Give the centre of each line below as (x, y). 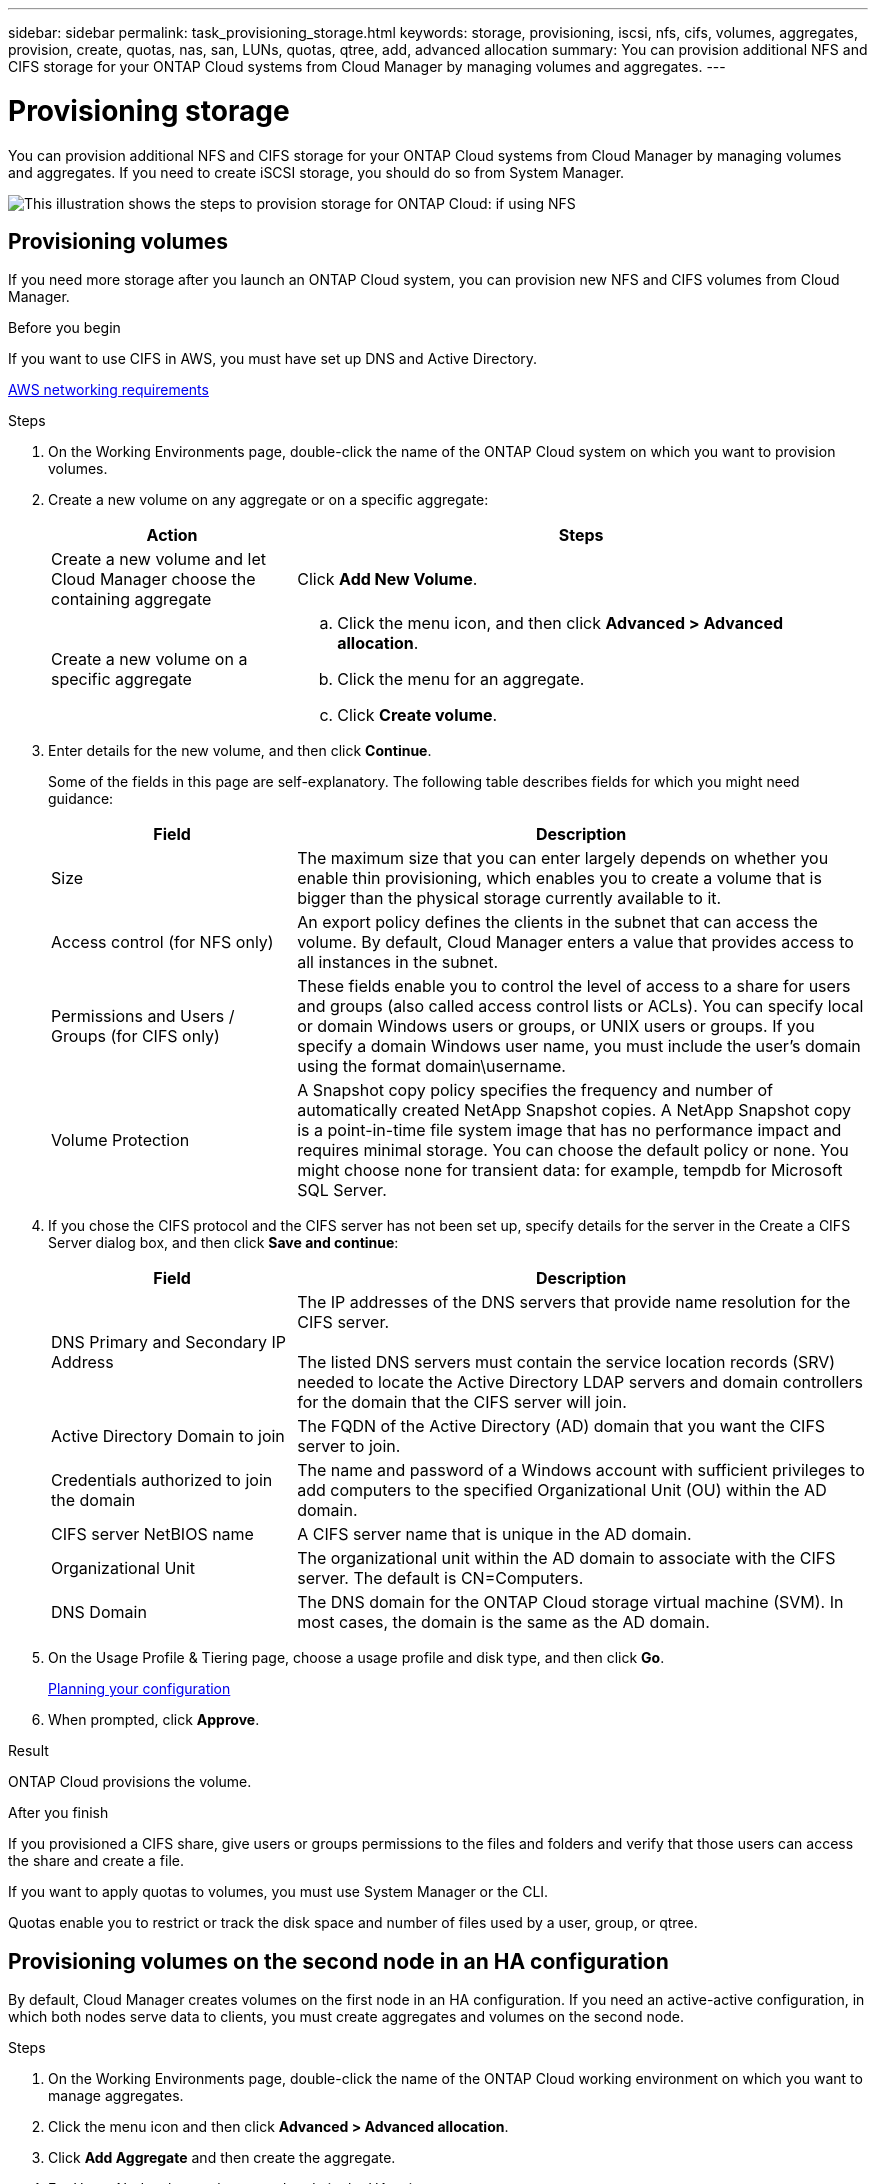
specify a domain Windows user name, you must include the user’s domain (579, 1046)
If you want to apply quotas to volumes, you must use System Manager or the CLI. (278, 1892)
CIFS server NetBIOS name (152, 1534)
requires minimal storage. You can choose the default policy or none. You (573, 1150)
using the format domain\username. (431, 1066)
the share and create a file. (96, 1861)
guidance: (81, 799)
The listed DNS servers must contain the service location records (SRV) (566, 1362)
